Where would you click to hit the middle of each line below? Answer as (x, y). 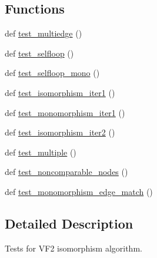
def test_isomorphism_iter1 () (60, 92)
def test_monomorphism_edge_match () (79, 191)
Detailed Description (69, 223)
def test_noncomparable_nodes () (66, 172)
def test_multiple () (41, 152)
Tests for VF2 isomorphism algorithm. (74, 248)
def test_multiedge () (44, 33)
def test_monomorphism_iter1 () (65, 112)
